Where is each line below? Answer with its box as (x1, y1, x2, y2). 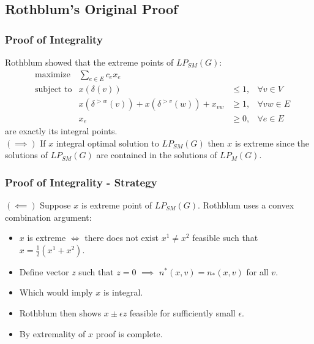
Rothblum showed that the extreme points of (5, 56, 174, 68)
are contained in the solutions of (96, 148, 217, 161)
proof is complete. (95, 327, 163, 340)
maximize (35, 70, 70, 79)
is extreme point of (81, 198, 152, 211)
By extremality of (19, 327, 86, 340)
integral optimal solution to (56, 136, 159, 149)
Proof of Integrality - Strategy (5, 174, 157, 189)
